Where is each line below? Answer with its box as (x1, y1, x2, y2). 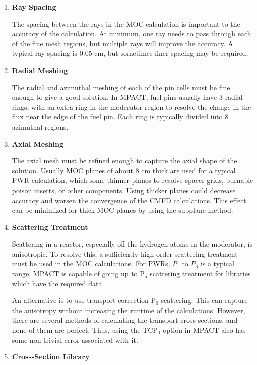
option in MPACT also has (163, 325, 246, 335)
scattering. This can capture (161, 295, 248, 306)
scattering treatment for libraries (150, 268, 251, 279)
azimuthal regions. (12, 121, 69, 132)
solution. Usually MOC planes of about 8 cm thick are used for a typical (12, 165, 236, 175)
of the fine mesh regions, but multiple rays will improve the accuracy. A (12, 38, 233, 48)
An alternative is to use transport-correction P (12, 295, 156, 306)
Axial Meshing (12, 138, 64, 149)
